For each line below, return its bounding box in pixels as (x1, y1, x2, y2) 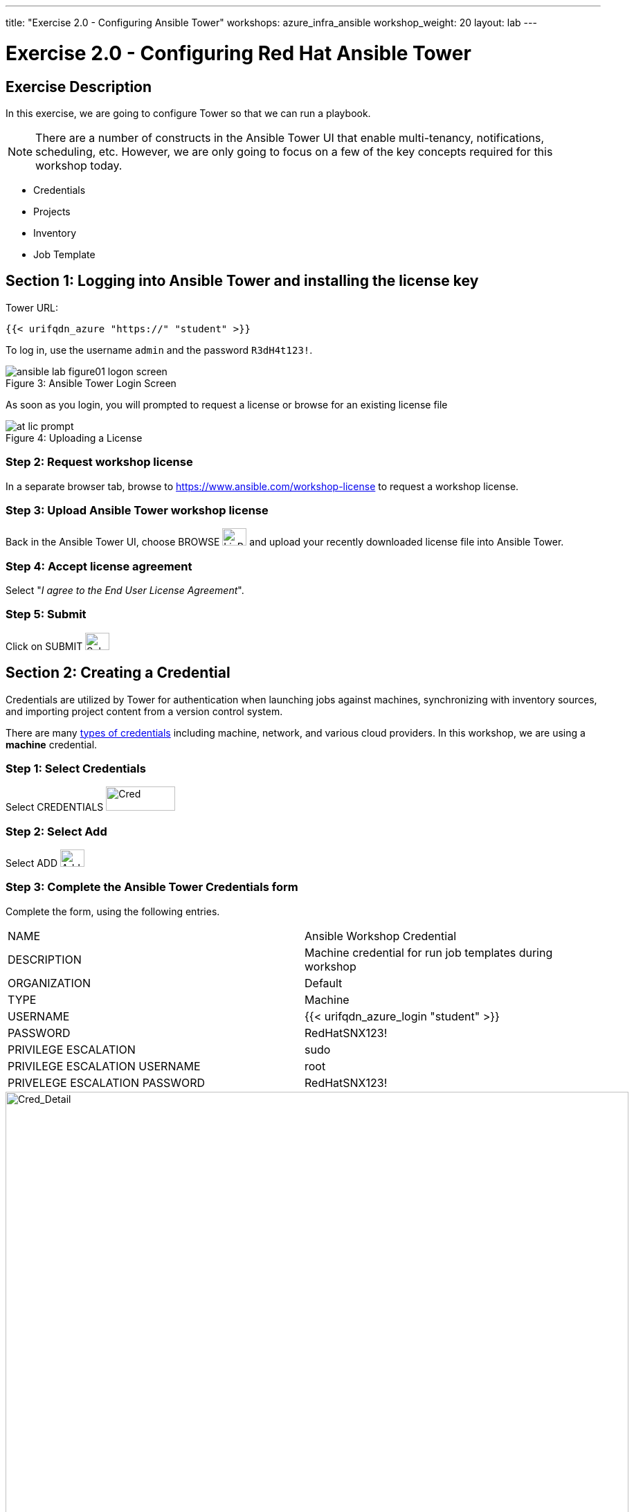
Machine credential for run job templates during (305, 945, 553, 960)
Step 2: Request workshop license (6, 455, 193, 469)
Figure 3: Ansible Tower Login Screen (6, 377, 176, 389)
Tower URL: (6, 301, 59, 314)
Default (305, 975, 343, 990)
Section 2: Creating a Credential (6, 664, 230, 682)
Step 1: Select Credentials (6, 761, 146, 775)
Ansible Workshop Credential (305, 928, 457, 943)
